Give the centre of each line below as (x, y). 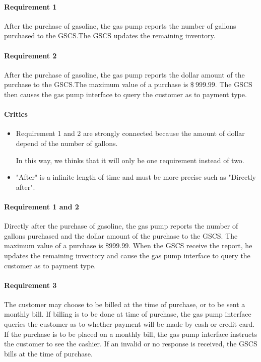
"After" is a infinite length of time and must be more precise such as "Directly (136, 177)
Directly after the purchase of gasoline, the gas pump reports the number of (121, 226)
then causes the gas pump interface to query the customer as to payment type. (125, 94)
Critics (16, 114)
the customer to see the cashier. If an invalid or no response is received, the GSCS (131, 344)
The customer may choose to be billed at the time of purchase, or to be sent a (125, 304)
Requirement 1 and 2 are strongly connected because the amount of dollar (130, 133)
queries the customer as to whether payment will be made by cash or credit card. (129, 324)
